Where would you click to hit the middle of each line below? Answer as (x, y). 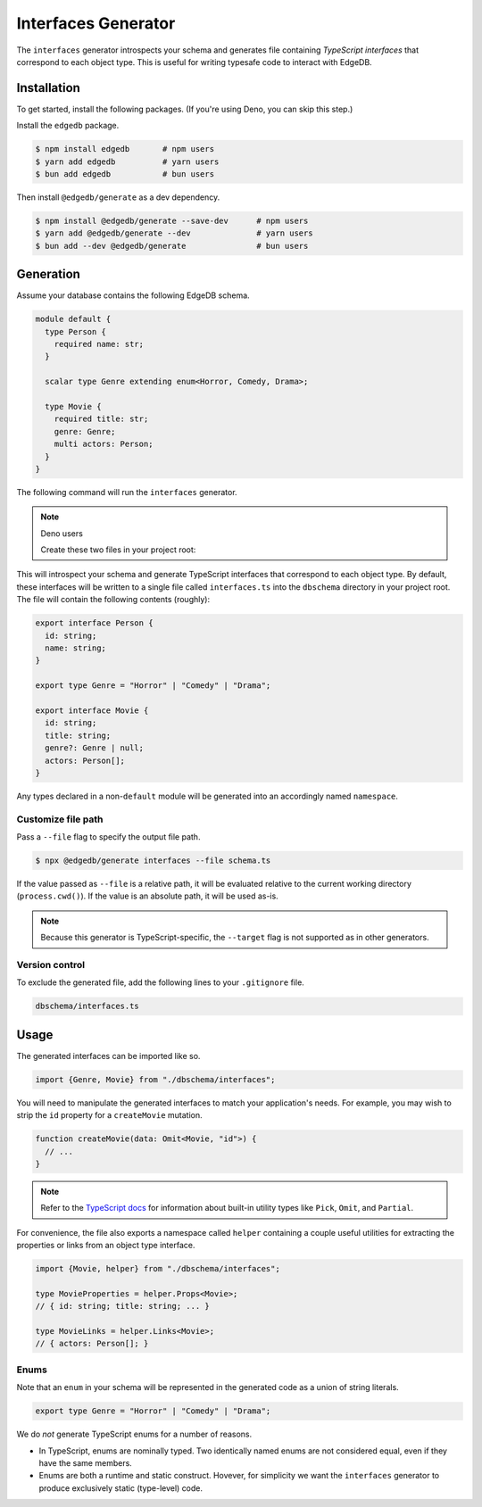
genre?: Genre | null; (95, 748)
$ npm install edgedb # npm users (125, 149)
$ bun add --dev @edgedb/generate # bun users (172, 246)
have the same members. (86, 1462)
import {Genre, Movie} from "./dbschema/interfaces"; (155, 1079)
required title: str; (101, 419)
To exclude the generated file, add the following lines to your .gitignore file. (161, 982)
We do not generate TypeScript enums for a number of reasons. (134, 1434)
